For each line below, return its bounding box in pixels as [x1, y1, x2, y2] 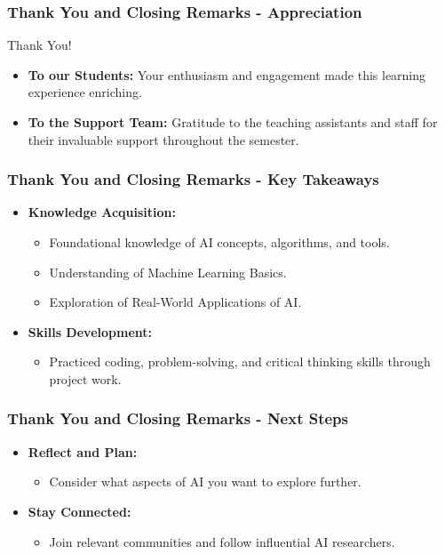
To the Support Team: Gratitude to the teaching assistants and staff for [28, 113, 438, 131]
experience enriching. [28, 83, 142, 101]
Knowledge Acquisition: [28, 203, 176, 221]
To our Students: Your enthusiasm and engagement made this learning [28, 65, 426, 84]
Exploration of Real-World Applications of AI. [49, 293, 302, 311]
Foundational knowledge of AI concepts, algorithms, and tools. [49, 233, 390, 251]
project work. [49, 369, 122, 388]
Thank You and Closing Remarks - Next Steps [7, 407, 349, 430]
